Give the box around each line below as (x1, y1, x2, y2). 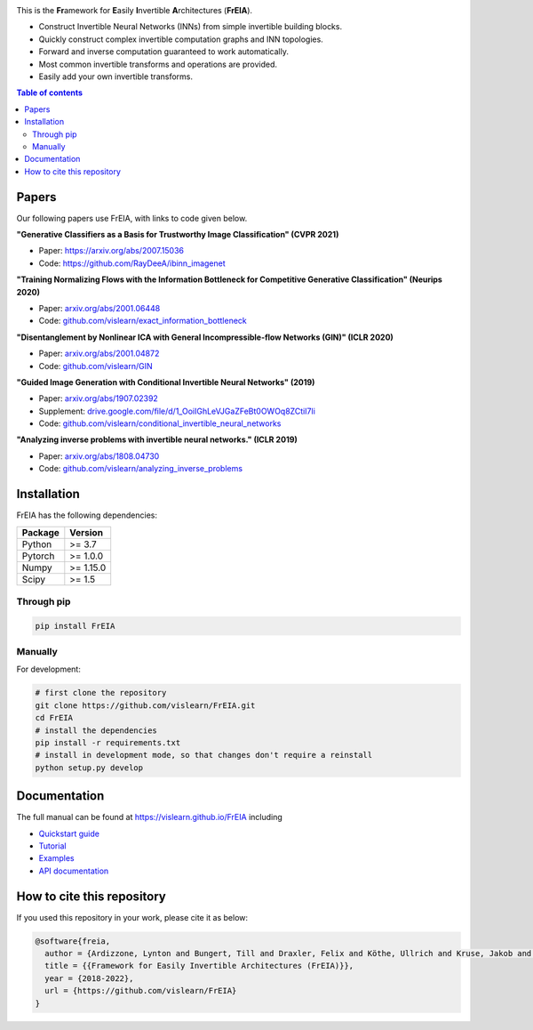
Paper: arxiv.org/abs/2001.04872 (38, 348, 160, 359)
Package (21, 526, 60, 538)
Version (69, 526, 104, 538)
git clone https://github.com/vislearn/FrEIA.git (35, 700, 256, 711)
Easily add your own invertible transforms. (38, 71, 193, 82)
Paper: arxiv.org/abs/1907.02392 (38, 393, 159, 404)
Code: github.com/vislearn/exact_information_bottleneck (38, 316, 248, 326)
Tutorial (38, 841, 67, 851)
